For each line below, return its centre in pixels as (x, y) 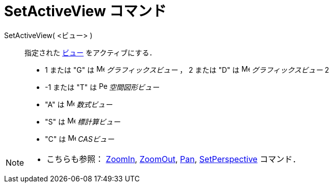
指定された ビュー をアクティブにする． (91, 52)
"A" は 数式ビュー (79, 104)
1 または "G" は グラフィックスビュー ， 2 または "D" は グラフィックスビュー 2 (187, 70)
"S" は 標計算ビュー (83, 121)
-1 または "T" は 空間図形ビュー (102, 87)
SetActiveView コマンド (85, 11)
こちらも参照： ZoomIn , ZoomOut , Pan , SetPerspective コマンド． (174, 159)
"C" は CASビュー (80, 139)
